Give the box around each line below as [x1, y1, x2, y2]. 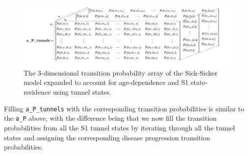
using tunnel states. [52, 87, 112, 97]
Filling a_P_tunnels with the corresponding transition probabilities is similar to [4, 103, 245, 113]
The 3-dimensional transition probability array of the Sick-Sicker [24, 67, 218, 77]
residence [24, 87, 51, 97]
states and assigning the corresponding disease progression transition [4, 132, 210, 142]
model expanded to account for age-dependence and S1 [24, 77, 189, 87]
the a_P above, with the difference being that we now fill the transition [4, 113, 217, 123]
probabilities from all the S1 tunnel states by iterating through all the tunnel [4, 122, 235, 132]
